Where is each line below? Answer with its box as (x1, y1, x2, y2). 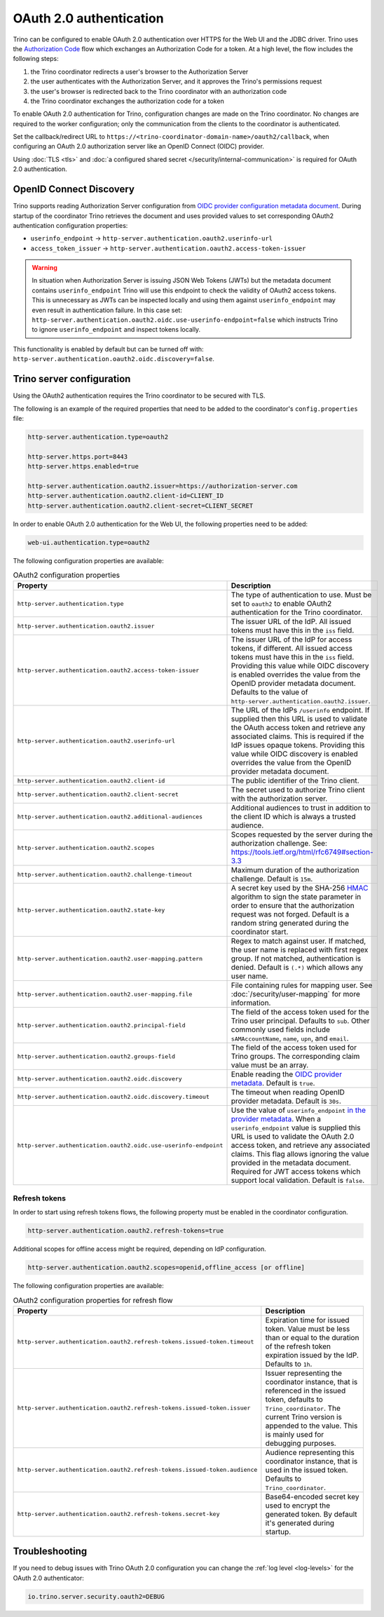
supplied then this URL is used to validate (231, 714, 368, 724)
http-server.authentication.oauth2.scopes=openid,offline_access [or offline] (27, 1264, 305, 1272)
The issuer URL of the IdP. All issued (231, 617, 352, 627)
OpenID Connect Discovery (13, 183, 135, 196)
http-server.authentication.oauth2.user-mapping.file (17, 990, 193, 998)
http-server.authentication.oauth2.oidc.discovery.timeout (17, 1092, 210, 1100)
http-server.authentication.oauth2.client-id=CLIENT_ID (27, 492, 224, 500)
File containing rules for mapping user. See (231, 980, 373, 990)
